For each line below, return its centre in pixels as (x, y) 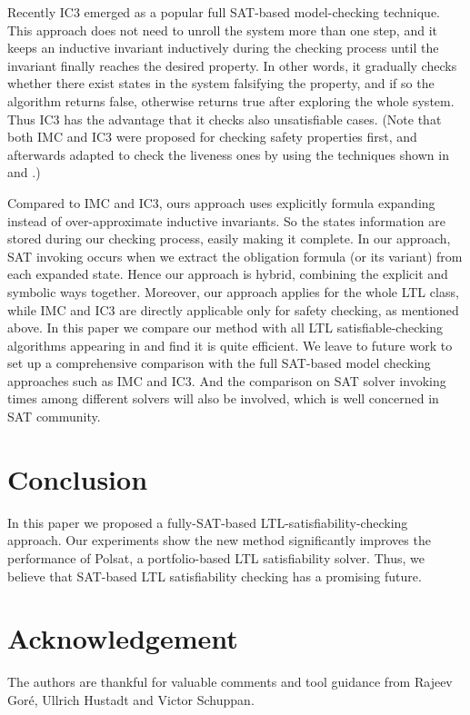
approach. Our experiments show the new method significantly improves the (219, 540)
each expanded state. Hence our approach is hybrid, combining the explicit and (228, 274)
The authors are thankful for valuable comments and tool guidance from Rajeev (230, 682)
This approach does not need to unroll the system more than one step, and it (222, 30)
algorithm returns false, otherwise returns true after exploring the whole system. (231, 100)
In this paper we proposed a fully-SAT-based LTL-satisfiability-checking (208, 522)
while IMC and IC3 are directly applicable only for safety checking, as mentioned (233, 309)
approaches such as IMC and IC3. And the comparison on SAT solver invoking (227, 380)
